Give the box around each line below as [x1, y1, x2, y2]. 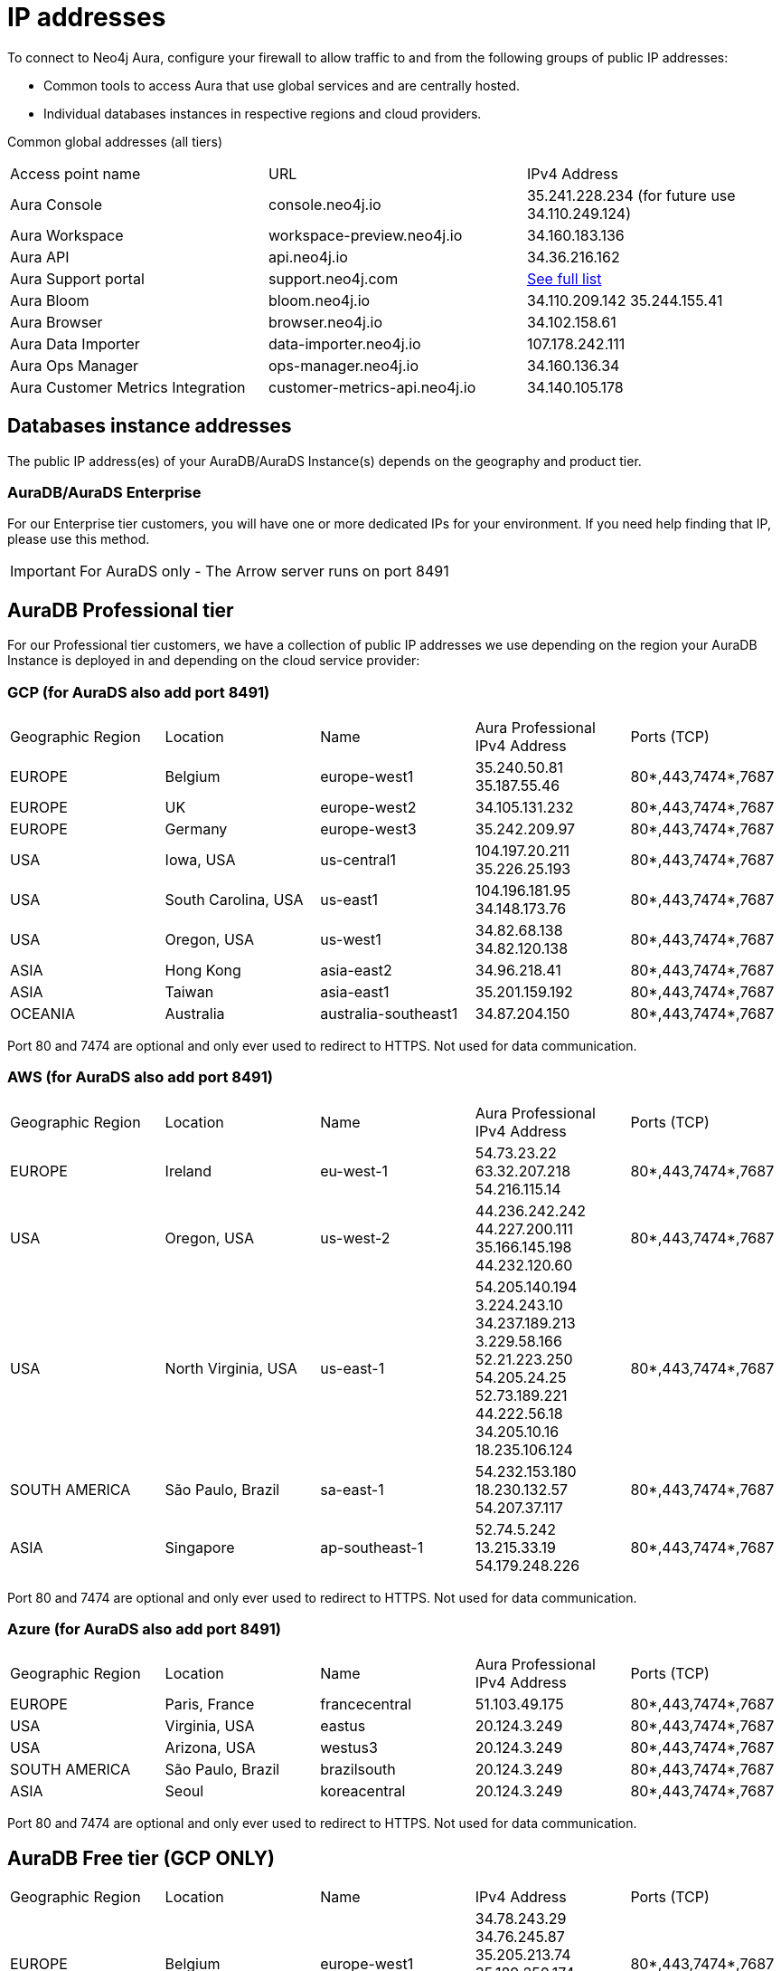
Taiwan [165, 982, 214, 1001]
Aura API [10, 247, 70, 266]
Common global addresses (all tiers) [7, 133, 223, 149]
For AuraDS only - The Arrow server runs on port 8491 [79, 562, 449, 581]
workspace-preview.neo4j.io [268, 225, 463, 244]
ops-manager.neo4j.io [268, 356, 419, 375]
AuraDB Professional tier [7, 598, 234, 622]
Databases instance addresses [7, 414, 292, 438]
